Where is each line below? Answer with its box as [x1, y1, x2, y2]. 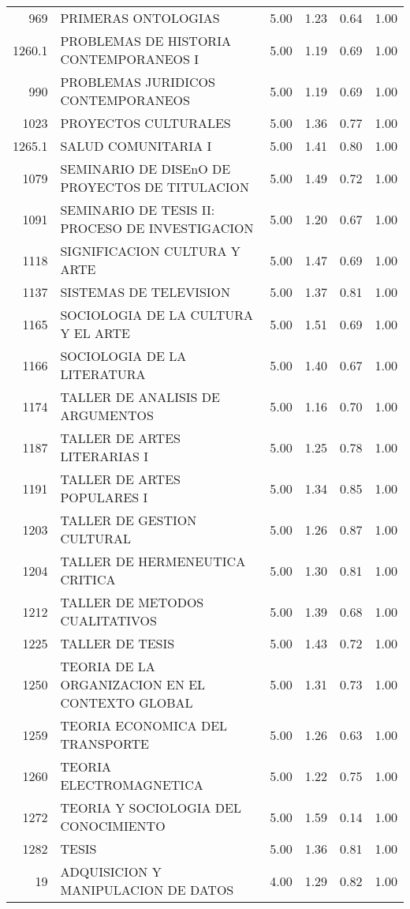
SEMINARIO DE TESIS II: [60, 201, 215, 219]
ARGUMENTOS [60, 406, 154, 424]
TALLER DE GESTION [60, 511, 197, 529]
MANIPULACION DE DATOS [60, 881, 234, 899]
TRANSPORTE [60, 734, 149, 753]
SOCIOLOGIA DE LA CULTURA [60, 306, 254, 324]
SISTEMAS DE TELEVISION [60, 283, 231, 301]
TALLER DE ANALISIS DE [60, 388, 220, 406]
